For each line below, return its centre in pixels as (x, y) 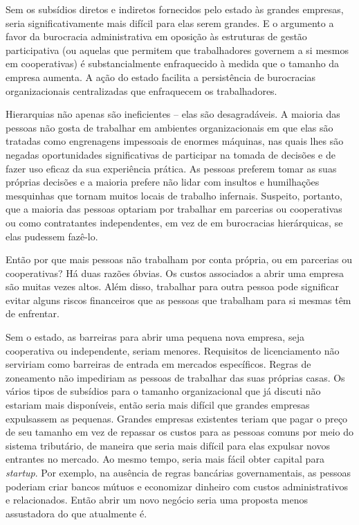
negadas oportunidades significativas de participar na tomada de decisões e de (171, 154)
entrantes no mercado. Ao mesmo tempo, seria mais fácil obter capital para (165, 459)
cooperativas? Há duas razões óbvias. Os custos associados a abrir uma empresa (175, 273)
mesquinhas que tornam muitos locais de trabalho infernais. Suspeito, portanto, (174, 195)
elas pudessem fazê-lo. (52, 236)
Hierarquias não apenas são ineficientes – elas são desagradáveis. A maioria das (173, 114)
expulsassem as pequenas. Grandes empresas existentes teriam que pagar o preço (177, 418)
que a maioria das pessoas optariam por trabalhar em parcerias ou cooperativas (174, 209)
